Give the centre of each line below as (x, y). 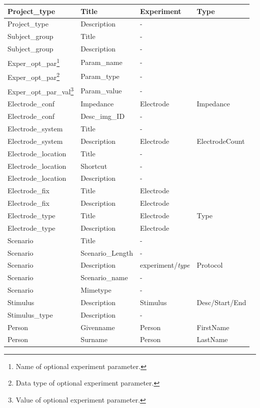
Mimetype (96, 290)
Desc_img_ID (103, 116)
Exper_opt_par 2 (34, 76)
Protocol (210, 265)
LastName (212, 339)
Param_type (100, 76)
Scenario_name (104, 277)
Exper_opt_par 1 (34, 62)
